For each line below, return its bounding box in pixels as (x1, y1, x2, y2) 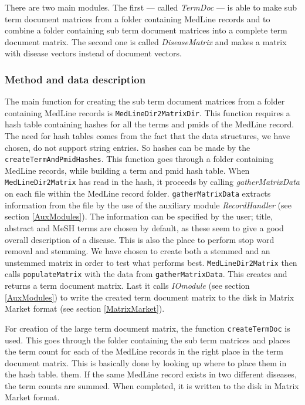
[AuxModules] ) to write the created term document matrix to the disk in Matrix (5, 291, 294, 303)
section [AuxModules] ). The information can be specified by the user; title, (5, 210, 273, 222)
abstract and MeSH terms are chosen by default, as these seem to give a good (5, 221, 284, 234)
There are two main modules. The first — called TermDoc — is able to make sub (5, 1, 297, 13)
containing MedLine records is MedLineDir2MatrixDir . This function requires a (5, 106, 290, 119)
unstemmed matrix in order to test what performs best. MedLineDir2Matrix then (5, 256, 297, 268)
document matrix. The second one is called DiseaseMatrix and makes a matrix (5, 35, 287, 48)
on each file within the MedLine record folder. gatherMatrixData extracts (5, 187, 271, 200)
